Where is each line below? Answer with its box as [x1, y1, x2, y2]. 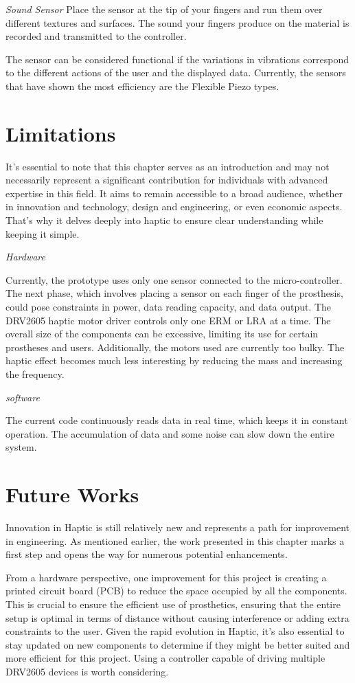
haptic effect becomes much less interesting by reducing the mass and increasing [5, 353, 343, 368]
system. [5, 440, 37, 454]
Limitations [5, 119, 116, 147]
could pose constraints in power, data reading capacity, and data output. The [5, 300, 332, 314]
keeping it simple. [5, 226, 80, 240]
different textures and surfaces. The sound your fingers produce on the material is [5, 15, 350, 30]
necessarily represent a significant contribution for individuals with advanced [5, 172, 328, 187]
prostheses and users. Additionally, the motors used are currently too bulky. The [5, 339, 345, 354]
